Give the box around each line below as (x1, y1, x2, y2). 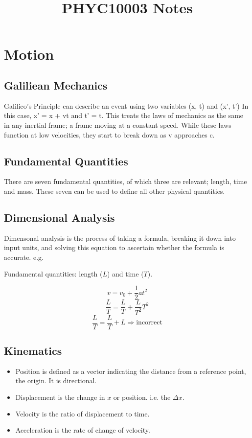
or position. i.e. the (113, 392, 171, 402)
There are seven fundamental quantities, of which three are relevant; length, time (4, 176, 247, 186)
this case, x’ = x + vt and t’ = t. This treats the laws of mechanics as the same (4, 110, 244, 120)
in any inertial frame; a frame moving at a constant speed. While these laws (4, 119, 231, 130)
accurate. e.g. (4, 252, 44, 262)
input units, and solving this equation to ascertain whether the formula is (4, 242, 225, 253)
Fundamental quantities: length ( (4, 268, 103, 278)
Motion (4, 44, 54, 64)
